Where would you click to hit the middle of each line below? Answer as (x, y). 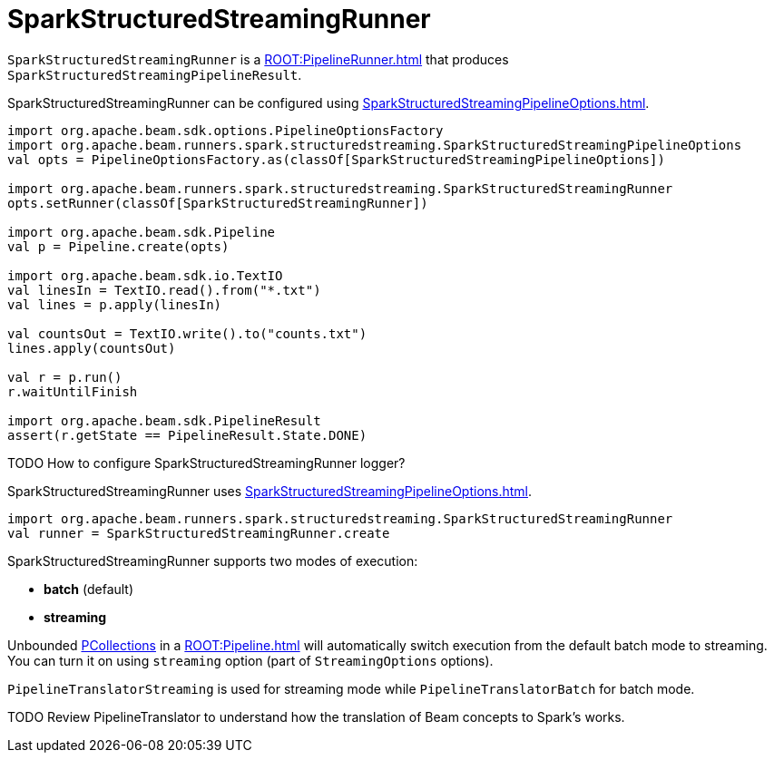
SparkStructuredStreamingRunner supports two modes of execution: (213, 560)
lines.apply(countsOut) (92, 348)
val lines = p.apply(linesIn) (115, 304)
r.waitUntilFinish (73, 391)
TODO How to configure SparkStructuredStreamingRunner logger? (206, 463)
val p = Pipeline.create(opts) (118, 246)
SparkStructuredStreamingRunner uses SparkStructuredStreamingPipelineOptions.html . (270, 491)
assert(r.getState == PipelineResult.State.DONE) (187, 435)
